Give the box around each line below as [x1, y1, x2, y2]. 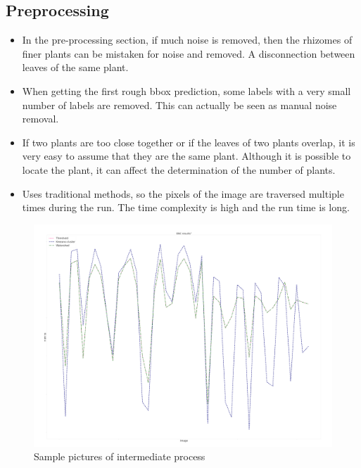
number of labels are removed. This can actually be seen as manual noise [22, 97, 337, 112]
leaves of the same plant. [22, 60, 129, 75]
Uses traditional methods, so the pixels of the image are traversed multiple [22, 186, 344, 201]
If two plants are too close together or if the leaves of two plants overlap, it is [22, 134, 355, 149]
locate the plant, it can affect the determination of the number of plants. [22, 162, 336, 177]
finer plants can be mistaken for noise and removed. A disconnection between [22, 46, 355, 61]
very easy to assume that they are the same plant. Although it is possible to [22, 148, 351, 163]
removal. [22, 111, 59, 126]
